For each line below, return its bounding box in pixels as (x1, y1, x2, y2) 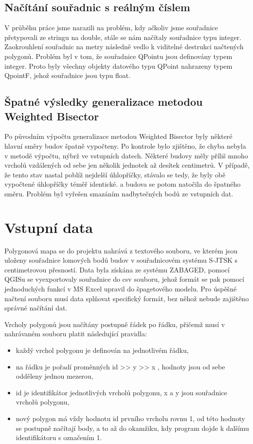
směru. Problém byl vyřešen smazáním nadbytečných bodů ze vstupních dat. (4, 188, 234, 198)
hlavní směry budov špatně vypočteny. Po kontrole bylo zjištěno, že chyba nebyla (4, 140, 246, 151)
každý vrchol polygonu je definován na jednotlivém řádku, (16, 345, 189, 355)
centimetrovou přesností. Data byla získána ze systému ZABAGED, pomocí (4, 264, 230, 274)
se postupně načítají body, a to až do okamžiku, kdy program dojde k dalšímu (16, 423, 249, 433)
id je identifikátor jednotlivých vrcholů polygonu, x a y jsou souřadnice (16, 387, 227, 397)
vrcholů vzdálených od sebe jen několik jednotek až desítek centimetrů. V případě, (4, 160, 250, 170)
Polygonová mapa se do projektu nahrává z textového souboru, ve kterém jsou (4, 245, 237, 255)
